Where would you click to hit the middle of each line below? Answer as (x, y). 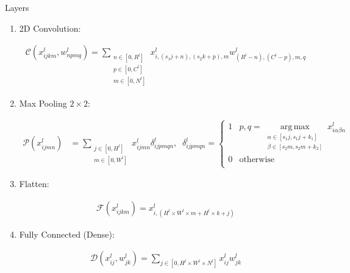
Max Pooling (43, 103)
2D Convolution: (50, 28)
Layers (17, 7)
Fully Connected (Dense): (67, 234)
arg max (295, 127)
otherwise (257, 159)
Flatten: (34, 184)
